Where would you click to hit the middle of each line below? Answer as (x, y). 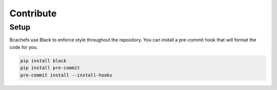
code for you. (24, 47)
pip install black (43, 61)
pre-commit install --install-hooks (66, 75)
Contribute (33, 13)
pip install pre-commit (50, 68)
